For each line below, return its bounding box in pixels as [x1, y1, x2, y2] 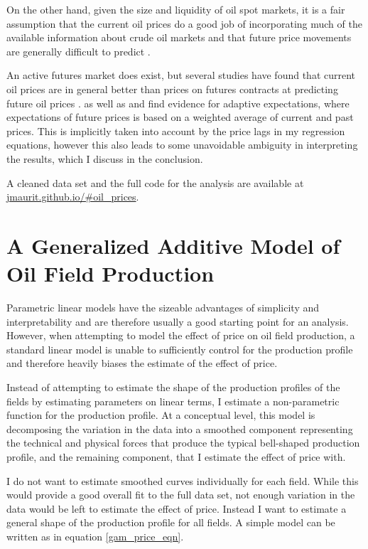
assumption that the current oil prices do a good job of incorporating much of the [6, 16, 362, 31]
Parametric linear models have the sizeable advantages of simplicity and [6, 300, 320, 315]
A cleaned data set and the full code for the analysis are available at [6, 175, 304, 190]
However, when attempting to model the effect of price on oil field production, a [6, 328, 355, 343]
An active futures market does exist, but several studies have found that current [6, 68, 356, 82]
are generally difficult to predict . [6, 43, 151, 58]
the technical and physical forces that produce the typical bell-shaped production [6, 435, 360, 450]
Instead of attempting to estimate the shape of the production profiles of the [6, 380, 340, 394]
